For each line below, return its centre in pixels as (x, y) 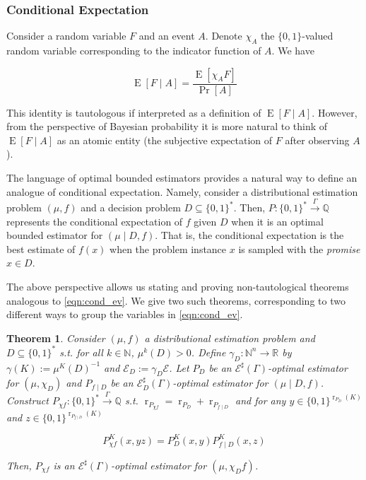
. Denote (224, 36)
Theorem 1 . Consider (56, 338)
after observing (317, 140)
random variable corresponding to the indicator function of (134, 51)
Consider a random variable (66, 36)
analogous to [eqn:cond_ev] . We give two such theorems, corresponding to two (176, 300)
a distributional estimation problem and (230, 338)
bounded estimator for (55, 235)
